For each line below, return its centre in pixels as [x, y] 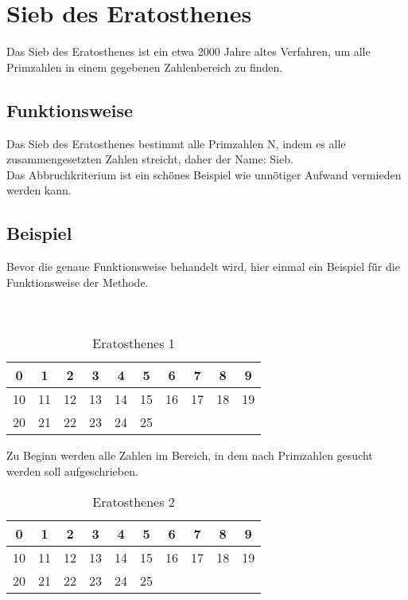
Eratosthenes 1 [134, 343]
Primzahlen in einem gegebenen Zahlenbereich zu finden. [145, 67]
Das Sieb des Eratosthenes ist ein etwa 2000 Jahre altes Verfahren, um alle [188, 51]
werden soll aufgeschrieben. [72, 471]
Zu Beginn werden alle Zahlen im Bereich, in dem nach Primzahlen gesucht [190, 455]
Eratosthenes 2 [134, 501]
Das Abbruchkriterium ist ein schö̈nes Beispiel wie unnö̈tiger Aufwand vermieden [204, 174]
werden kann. [39, 190]
